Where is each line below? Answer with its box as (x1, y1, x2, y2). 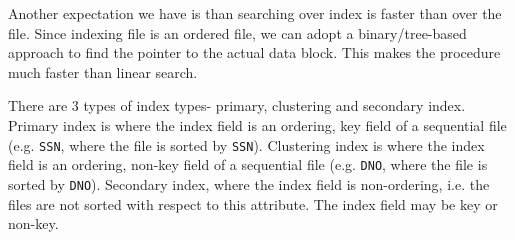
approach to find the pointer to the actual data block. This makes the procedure (8, 42, 501, 63)
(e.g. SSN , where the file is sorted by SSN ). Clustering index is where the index (8, 134, 485, 155)
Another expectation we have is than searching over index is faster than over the (8, 3, 502, 23)
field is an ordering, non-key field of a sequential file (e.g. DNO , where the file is (8, 154, 488, 175)
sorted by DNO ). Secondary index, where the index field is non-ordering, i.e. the (8, 173, 490, 194)
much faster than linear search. (8, 61, 198, 82)
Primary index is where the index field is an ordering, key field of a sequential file (8, 114, 507, 135)
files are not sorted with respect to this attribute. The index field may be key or (8, 193, 498, 214)
